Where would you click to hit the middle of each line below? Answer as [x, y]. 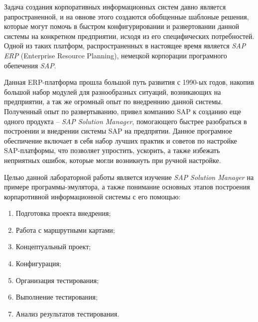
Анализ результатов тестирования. [67, 313]
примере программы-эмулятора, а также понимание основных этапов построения [127, 187]
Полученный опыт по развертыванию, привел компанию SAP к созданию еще [123, 111]
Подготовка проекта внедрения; [63, 213]
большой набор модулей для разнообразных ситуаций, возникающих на [113, 91]
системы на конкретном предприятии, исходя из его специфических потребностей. [129, 36]
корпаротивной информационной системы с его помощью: [92, 196]
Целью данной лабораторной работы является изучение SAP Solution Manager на [129, 177]
